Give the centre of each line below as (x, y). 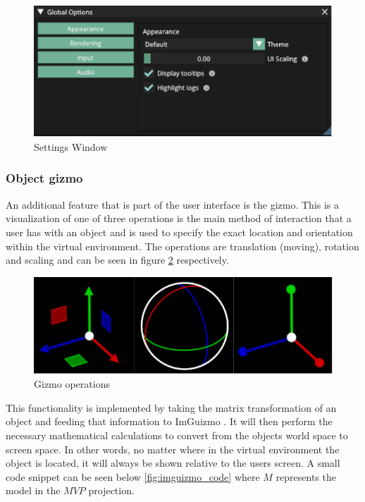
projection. (111, 490)
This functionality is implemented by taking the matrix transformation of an (171, 407)
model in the (33, 490)
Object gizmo (44, 178)
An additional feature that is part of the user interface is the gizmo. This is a (173, 204)
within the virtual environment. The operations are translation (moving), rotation (182, 246)
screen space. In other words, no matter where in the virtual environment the (173, 449)
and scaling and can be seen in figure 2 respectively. (117, 260)
